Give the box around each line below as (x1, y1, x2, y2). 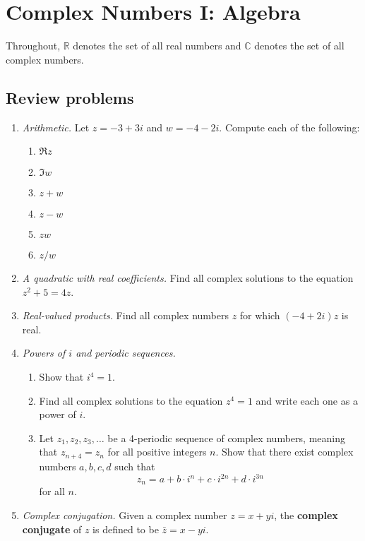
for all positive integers (107, 444, 207, 459)
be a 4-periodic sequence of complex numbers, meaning (107, 430, 345, 445)
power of (39, 407, 76, 422)
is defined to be (92, 521, 159, 536)
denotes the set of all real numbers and (73, 38, 241, 53)
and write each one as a (256, 393, 358, 408)
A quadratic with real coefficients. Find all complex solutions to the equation (22, 270, 354, 285)
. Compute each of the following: (219, 119, 360, 134)
